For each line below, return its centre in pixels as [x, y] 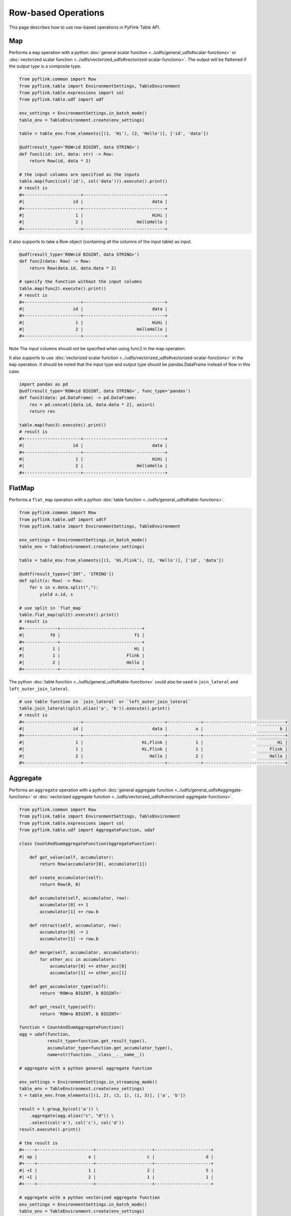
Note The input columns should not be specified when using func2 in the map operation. [97, 349]
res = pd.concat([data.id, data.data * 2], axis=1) [92, 404]
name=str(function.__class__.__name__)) [96, 1055]
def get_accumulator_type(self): [69, 987]
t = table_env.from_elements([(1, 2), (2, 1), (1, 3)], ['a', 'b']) [102, 1095]
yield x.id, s [56, 594]
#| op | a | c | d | [116, 1157]
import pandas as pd [43, 384]
